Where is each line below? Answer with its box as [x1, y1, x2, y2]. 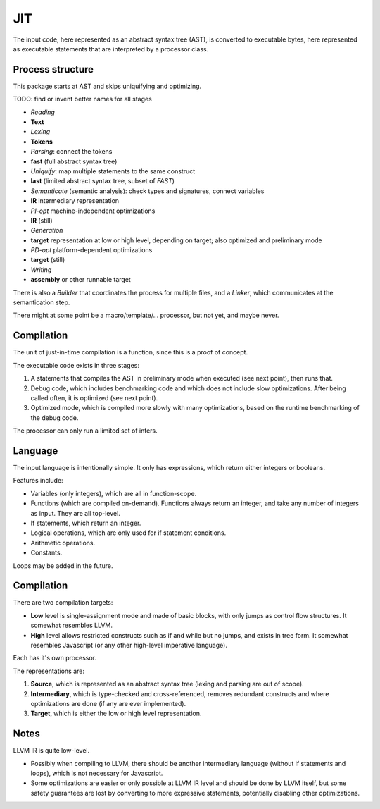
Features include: [13, 476, 63, 485]
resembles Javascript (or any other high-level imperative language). [30, 641, 228, 649]
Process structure [13, 63, 94, 75]
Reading [30, 108, 56, 116]
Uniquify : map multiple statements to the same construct [30, 166, 196, 175]
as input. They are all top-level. [30, 509, 121, 517]
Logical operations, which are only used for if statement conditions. [30, 529, 227, 537]
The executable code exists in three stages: [13, 361, 140, 369]
